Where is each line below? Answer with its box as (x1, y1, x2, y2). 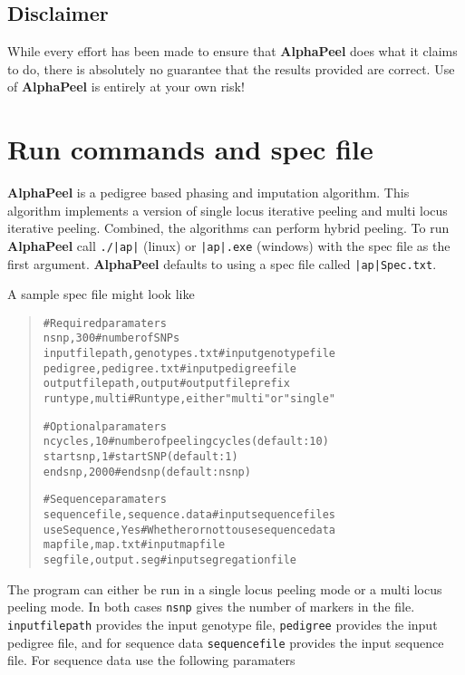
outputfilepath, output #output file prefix (43, 377, 290, 391)
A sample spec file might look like (7, 284, 195, 304)
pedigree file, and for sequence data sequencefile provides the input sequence (7, 632, 444, 651)
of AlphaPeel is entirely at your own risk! (7, 77, 245, 96)
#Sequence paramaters (43, 493, 167, 506)
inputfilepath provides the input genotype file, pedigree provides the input (7, 614, 438, 633)
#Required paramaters (43, 316, 167, 330)
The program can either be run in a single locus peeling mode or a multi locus (7, 579, 442, 598)
